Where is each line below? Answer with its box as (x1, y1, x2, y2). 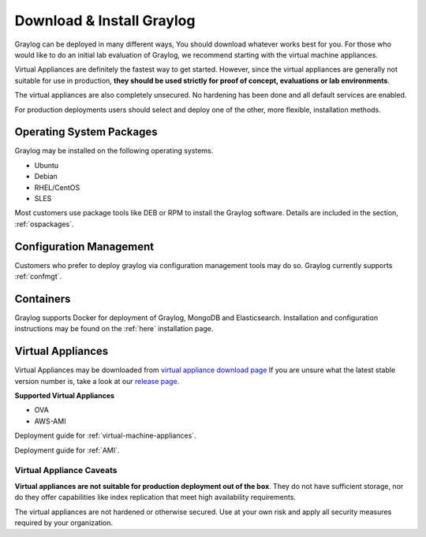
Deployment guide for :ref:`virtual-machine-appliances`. (14, 431, 196, 441)
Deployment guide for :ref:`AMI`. (14, 446, 120, 455)
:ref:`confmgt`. (14, 272, 62, 282)
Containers (14, 292, 71, 305)
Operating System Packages (14, 125, 158, 139)
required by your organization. (14, 517, 114, 528)
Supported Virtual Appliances (14, 391, 114, 401)
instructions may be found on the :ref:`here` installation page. (14, 324, 214, 334)
